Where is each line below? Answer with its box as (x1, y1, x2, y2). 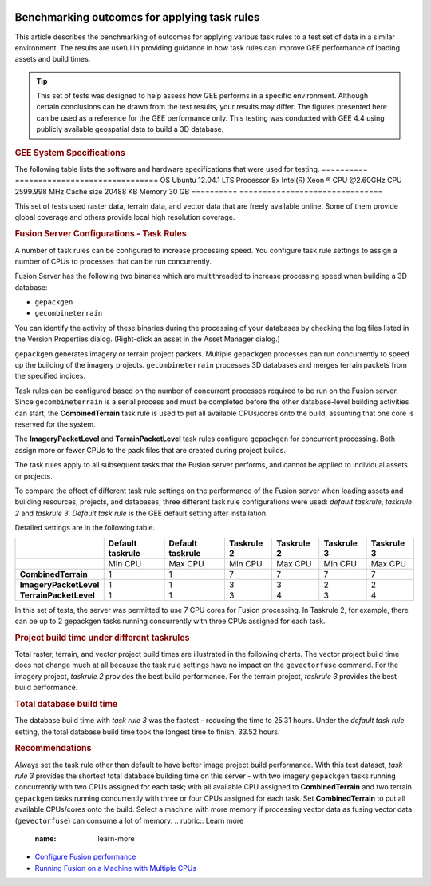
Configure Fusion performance (34, 852, 136, 862)
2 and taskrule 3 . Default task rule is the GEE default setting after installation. (14, 508, 268, 518)
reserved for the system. (14, 419, 96, 429)
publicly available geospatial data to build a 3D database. (36, 125, 224, 134)
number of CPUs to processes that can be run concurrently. (14, 256, 212, 266)
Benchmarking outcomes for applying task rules (14, 10, 260, 24)
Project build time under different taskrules (14, 632, 190, 643)
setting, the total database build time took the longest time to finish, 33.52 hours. (14, 727, 280, 737)
